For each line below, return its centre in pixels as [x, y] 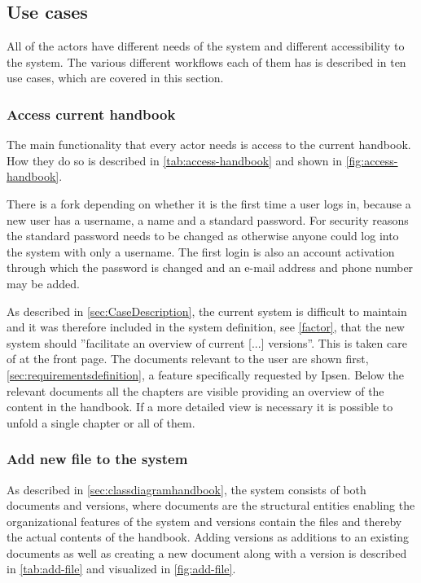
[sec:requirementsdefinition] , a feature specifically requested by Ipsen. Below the [206, 374]
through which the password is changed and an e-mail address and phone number [210, 267]
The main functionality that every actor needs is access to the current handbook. [209, 145]
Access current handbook [91, 114]
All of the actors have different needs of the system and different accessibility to [206, 46]
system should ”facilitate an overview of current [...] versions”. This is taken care [207, 342]
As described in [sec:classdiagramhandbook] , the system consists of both [186, 489]
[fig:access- [372, 160]
